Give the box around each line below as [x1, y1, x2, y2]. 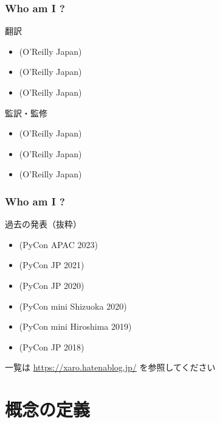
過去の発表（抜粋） [5, 218, 81, 230]
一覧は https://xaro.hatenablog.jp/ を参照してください [5, 361, 216, 374]
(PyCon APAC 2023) [19, 238, 98, 251]
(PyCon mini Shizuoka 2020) [19, 299, 127, 312]
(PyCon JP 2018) [19, 340, 84, 353]
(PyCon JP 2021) [19, 258, 84, 271]
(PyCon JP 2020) [19, 279, 84, 291]
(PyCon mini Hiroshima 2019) [19, 320, 132, 333]
